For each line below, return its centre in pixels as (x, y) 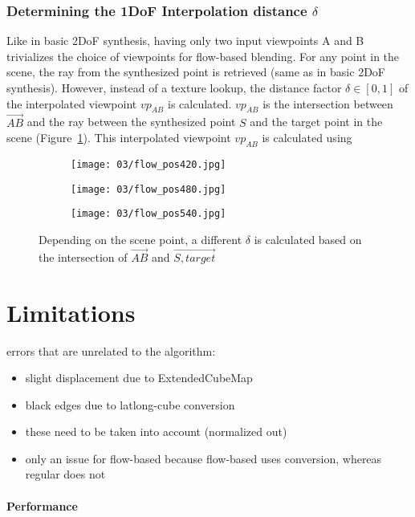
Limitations (71, 312)
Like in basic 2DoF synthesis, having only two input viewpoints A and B (185, 41)
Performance (42, 505)
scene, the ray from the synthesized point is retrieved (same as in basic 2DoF (196, 72)
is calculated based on (308, 239)
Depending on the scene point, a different (140, 239)
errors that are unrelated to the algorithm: (111, 350)
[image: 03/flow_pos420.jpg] (149, 165)
